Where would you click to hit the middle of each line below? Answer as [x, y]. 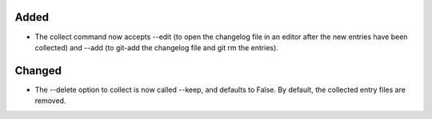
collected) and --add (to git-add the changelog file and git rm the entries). [157, 47]
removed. [50, 101]
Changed [38, 71]
